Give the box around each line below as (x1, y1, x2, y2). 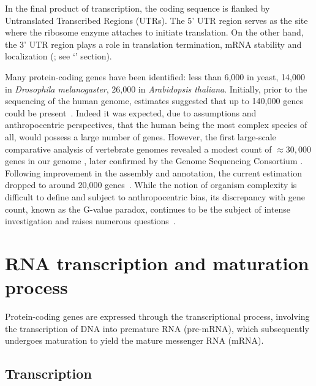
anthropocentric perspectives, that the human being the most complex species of (5, 118, 307, 131)
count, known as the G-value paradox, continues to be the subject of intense (5, 202, 290, 215)
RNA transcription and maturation (5, 250, 309, 275)
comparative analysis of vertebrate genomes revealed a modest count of (5, 142, 272, 155)
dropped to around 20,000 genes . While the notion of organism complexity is (5, 178, 297, 191)
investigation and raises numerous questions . (5, 214, 176, 227)
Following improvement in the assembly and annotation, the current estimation (5, 166, 303, 179)
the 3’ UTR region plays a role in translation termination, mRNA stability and (5, 37, 302, 50)
